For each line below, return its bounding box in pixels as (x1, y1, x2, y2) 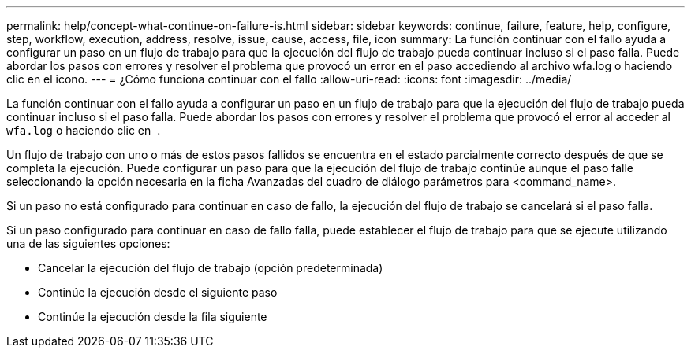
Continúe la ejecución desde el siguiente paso (38, 286, 278, 299)
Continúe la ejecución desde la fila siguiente (38, 310, 267, 323)
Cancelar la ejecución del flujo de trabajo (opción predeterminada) (38, 261, 383, 275)
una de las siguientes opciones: (6, 237, 170, 250)
